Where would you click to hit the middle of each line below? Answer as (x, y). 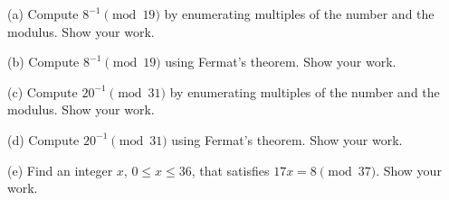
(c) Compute (43, 91)
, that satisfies (230, 170)
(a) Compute (43, 14)
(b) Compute (43, 62)
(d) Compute (43, 139)
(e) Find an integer (60, 170)
